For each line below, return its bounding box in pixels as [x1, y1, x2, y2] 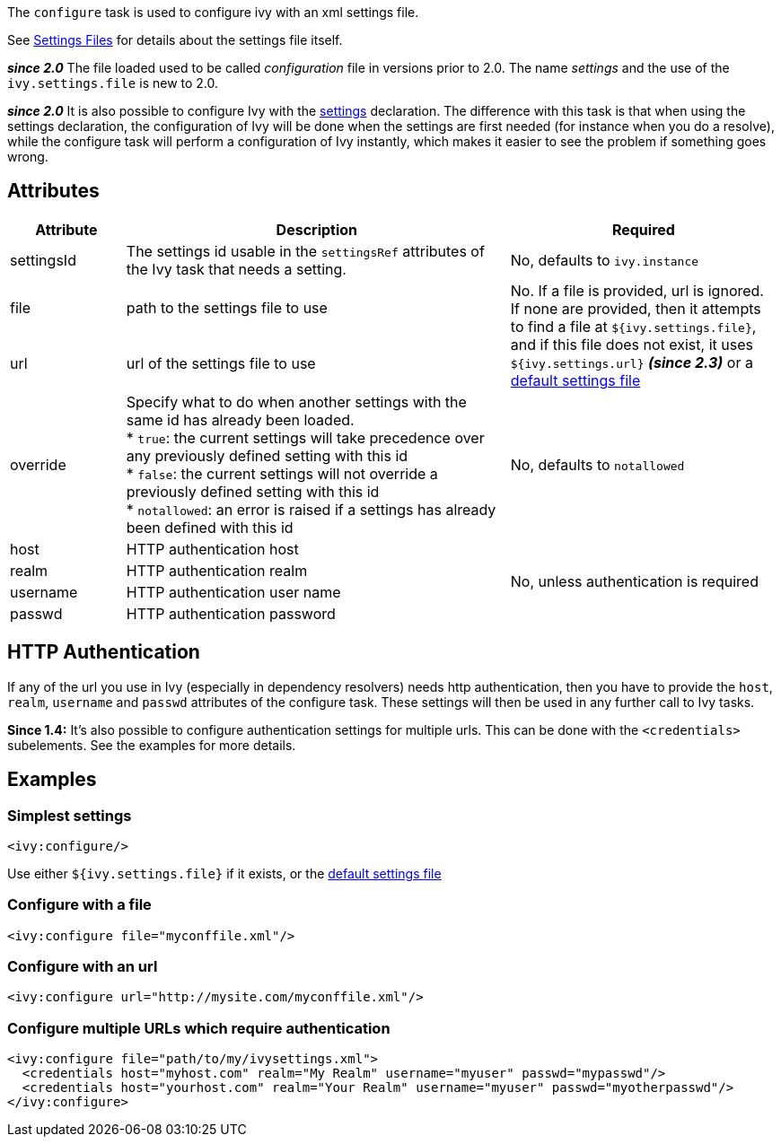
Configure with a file [7, 895, 152, 914]
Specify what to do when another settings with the [126, 392, 467, 411]
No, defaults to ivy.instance [510, 250, 699, 269]
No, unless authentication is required [510, 572, 759, 590]
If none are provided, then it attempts [510, 299, 761, 318]
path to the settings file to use [126, 298, 328, 317]
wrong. [7, 149, 48, 164]
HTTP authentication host [126, 539, 299, 558]
